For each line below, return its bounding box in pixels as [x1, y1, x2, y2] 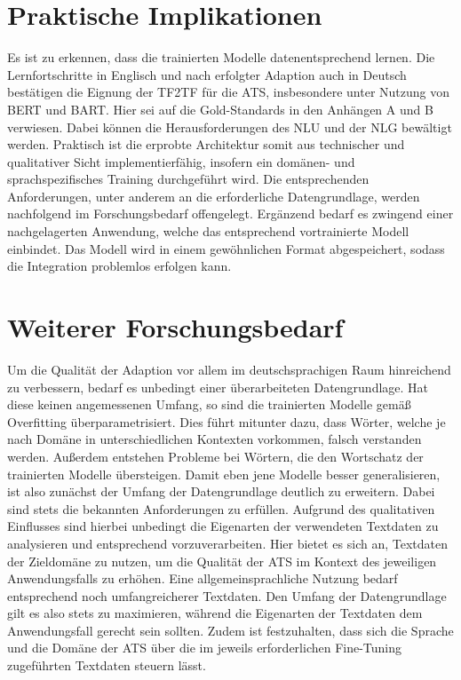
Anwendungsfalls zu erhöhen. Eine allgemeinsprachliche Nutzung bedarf [7, 569, 398, 588]
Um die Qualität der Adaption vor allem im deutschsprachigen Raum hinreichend [7, 360, 451, 378]
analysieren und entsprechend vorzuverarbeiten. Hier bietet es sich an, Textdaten [7, 534, 448, 552]
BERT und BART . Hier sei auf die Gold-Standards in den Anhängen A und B [7, 99, 433, 118]
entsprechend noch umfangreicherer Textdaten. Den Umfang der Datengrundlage [7, 586, 447, 605]
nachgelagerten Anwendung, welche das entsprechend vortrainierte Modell [7, 222, 409, 241]
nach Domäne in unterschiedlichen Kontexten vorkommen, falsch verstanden [7, 430, 422, 448]
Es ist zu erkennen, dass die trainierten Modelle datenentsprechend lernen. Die [7, 48, 435, 67]
